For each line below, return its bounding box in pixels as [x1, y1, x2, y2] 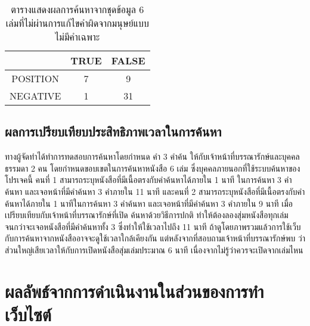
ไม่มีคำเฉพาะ [55, 30, 100, 44]
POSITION [11, 72, 60, 85]
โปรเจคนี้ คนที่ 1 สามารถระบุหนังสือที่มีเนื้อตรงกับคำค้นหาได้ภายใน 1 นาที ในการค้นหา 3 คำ [5, 173, 292, 186]
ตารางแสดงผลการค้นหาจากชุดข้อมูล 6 [11, 2, 144, 16]
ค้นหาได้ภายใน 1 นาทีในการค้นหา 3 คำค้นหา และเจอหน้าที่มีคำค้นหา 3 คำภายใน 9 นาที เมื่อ [5, 197, 293, 209]
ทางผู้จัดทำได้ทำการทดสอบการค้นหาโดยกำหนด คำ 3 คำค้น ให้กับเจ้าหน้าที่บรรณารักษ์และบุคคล [5, 150, 300, 163]
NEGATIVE [10, 89, 61, 103]
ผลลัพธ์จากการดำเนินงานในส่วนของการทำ [5, 278, 264, 303]
